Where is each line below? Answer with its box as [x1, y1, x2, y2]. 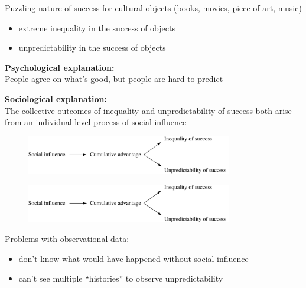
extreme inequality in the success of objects [18, 21, 175, 34]
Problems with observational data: [5, 233, 129, 245]
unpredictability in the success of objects [18, 41, 166, 54]
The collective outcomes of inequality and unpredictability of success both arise [5, 104, 292, 116]
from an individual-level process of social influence [5, 116, 187, 128]
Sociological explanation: [5, 92, 108, 104]
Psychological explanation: [5, 61, 115, 73]
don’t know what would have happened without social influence [18, 252, 249, 264]
